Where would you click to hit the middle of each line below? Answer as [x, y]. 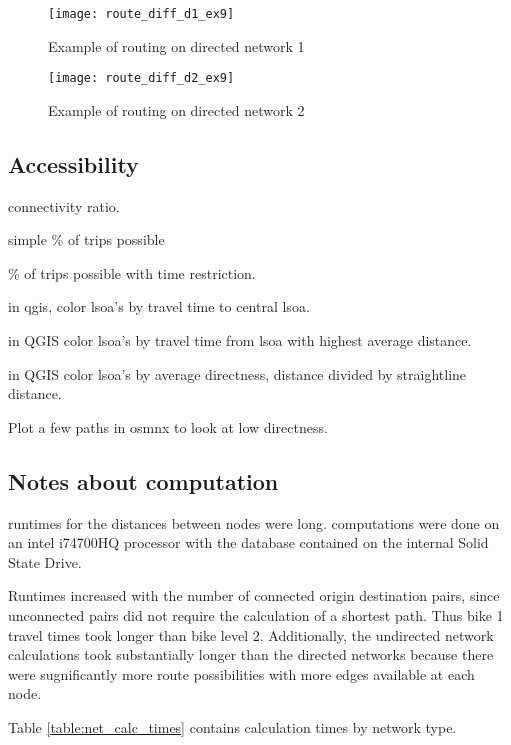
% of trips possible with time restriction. [132, 272]
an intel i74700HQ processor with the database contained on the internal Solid [248, 542]
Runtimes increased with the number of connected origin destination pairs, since [254, 595]
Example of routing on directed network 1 [176, 45]
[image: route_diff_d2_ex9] [141, 78]
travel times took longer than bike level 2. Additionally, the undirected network [251, 634]
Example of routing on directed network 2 [176, 109]
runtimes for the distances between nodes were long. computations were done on [254, 522]
